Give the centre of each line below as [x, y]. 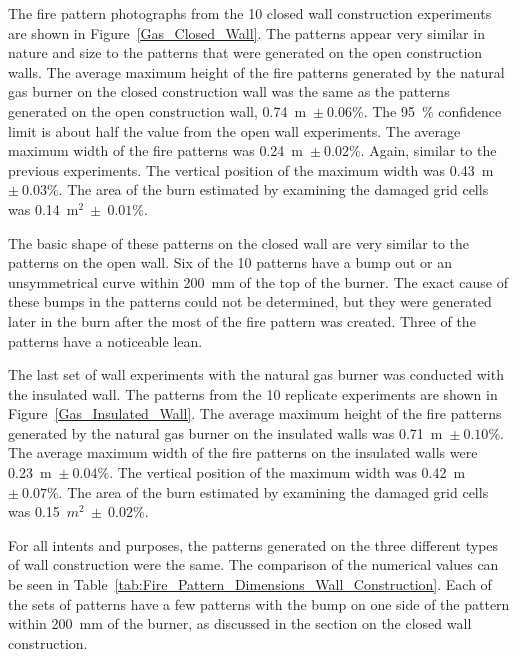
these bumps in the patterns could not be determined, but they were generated [250, 301]
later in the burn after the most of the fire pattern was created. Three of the [242, 320]
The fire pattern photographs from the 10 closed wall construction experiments [250, 13]
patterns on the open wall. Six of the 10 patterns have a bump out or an [230, 262]
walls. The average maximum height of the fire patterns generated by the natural [256, 71]
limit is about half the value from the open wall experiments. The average [234, 130]
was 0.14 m [43, 208]
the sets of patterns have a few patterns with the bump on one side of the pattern [259, 603]
